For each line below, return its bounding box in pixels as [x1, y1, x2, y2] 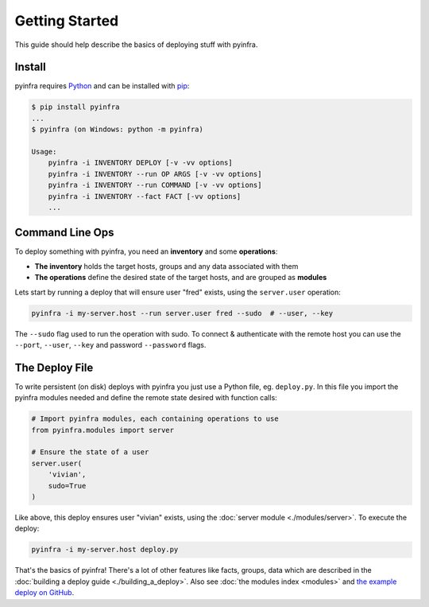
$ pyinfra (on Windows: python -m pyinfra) [31, 125, 204, 134]
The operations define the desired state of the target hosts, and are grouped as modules [34, 273, 327, 282]
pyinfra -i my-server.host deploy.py [31, 545, 179, 554]
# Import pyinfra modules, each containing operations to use [31, 414, 279, 423]
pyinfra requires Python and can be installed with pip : [14, 81, 190, 91]
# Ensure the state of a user [31, 448, 149, 457]
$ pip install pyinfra [31, 103, 120, 111]
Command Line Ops [14, 226, 114, 239]
